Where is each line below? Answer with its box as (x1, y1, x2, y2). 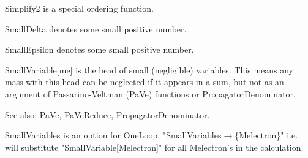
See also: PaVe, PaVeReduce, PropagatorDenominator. (5, 108, 210, 121)
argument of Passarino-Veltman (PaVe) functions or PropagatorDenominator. (5, 87, 296, 100)
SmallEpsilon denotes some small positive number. (5, 43, 194, 56)
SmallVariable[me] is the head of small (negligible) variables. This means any (5, 63, 294, 76)
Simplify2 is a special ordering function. (5, 2, 154, 14)
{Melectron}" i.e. (235, 129, 298, 141)
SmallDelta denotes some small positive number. (5, 22, 187, 35)
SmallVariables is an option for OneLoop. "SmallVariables (5, 129, 222, 141)
